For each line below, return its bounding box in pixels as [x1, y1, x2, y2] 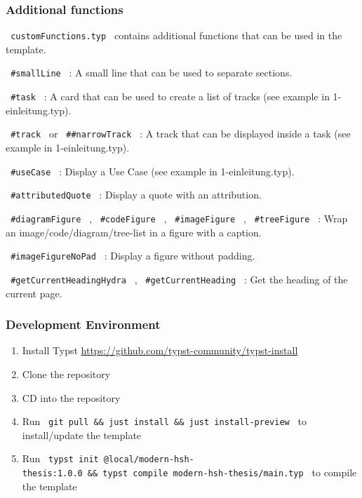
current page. [6, 285, 62, 300]
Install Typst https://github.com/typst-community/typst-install [22, 343, 298, 358]
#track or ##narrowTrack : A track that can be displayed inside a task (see [11, 126, 351, 141]
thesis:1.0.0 [22, 469, 83, 478]
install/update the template [22, 427, 142, 442]
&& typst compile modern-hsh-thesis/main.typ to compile [87, 465, 357, 479]
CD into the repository [22, 390, 121, 405]
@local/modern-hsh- [103, 455, 194, 465]
